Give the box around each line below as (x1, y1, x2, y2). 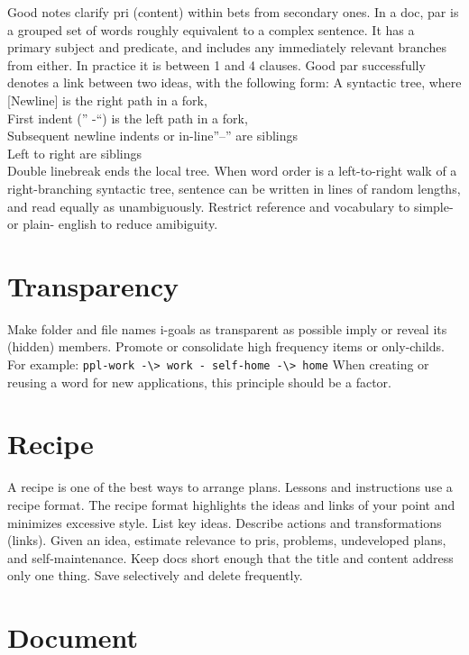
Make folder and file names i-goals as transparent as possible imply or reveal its (7, 319, 447, 338)
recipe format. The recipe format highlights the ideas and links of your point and (7, 496, 455, 514)
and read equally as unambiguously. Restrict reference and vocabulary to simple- (7, 196, 454, 215)
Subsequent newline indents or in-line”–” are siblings (7, 126, 299, 145)
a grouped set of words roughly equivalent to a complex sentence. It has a (7, 20, 415, 39)
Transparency (7, 267, 179, 304)
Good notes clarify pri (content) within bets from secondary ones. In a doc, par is (7, 3, 459, 21)
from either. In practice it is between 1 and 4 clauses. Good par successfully (7, 55, 426, 74)
